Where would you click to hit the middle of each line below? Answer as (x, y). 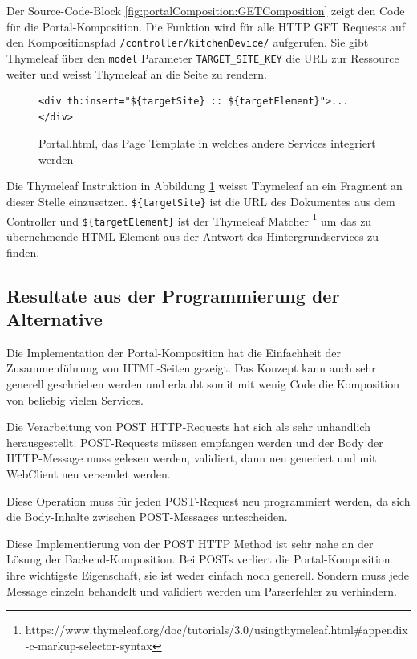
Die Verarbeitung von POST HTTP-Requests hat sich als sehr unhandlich (188, 427)
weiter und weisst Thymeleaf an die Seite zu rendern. (137, 73)
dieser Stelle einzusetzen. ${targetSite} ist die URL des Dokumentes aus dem (201, 202)
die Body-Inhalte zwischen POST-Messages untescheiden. (147, 517)
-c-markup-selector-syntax (89, 645)
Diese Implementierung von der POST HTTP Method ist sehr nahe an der (190, 543)
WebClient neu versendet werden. (89, 473)
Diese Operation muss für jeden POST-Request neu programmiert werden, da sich (208, 500)
